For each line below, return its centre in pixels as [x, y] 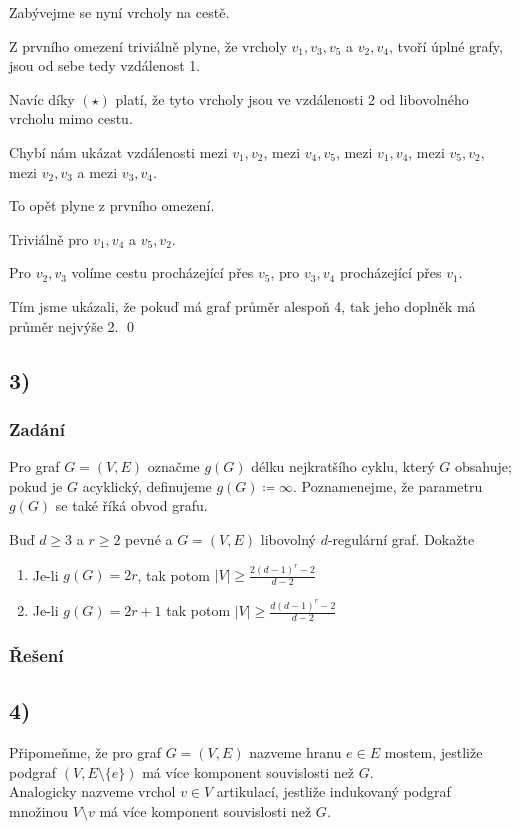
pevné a [149, 538]
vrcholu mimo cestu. [71, 118]
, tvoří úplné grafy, [445, 45]
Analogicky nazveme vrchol [92, 791]
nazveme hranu [295, 751]
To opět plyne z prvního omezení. [112, 205]
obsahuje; [483, 466]
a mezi [97, 171]
